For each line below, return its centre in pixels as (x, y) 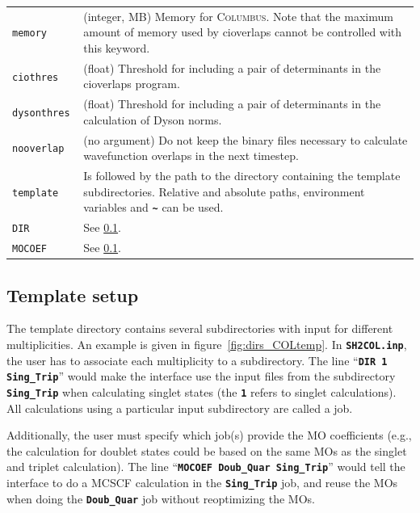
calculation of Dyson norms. (153, 119)
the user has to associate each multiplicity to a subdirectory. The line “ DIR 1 (197, 360)
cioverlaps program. (132, 84)
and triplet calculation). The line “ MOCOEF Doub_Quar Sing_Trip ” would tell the (206, 467)
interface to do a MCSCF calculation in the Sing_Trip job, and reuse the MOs (202, 483)
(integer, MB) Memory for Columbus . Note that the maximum (238, 16)
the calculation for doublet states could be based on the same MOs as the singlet (207, 450)
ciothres (36, 77)
